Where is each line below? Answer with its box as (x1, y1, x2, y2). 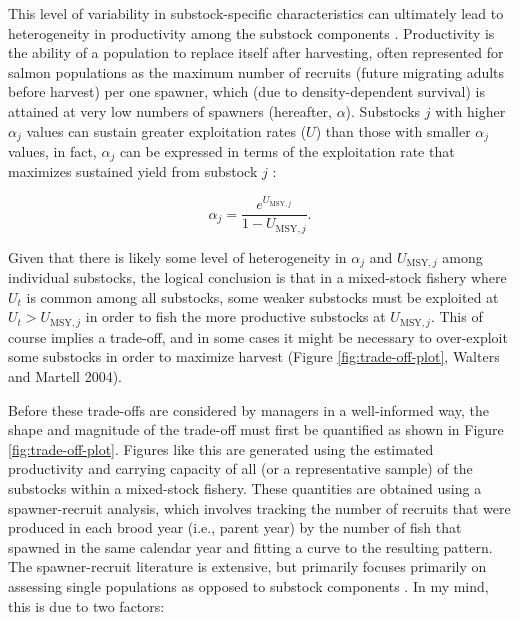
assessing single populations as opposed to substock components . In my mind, (8, 575, 489, 596)
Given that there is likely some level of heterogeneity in (8, 246, 347, 267)
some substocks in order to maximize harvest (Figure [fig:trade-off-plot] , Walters (8, 346, 500, 367)
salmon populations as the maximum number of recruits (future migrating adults (8, 61, 505, 82)
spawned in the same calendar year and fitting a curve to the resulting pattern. (8, 536, 493, 557)
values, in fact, (8, 141, 97, 162)
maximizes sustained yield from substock (8, 161, 258, 182)
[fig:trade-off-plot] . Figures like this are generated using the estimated (8, 438, 434, 459)
